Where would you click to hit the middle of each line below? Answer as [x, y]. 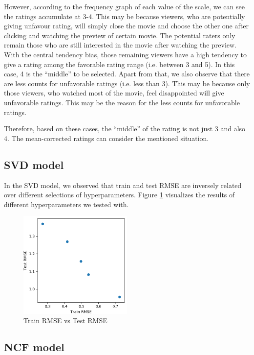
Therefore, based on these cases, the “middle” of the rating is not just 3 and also [125, 129]
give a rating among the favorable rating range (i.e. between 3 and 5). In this [119, 64]
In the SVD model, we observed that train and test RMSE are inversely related [123, 185]
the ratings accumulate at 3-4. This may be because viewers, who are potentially [125, 16]
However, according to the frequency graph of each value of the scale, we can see [124, 6]
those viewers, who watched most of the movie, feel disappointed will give [114, 93]
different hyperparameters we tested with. [66, 204]
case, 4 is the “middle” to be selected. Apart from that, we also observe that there [127, 74]
